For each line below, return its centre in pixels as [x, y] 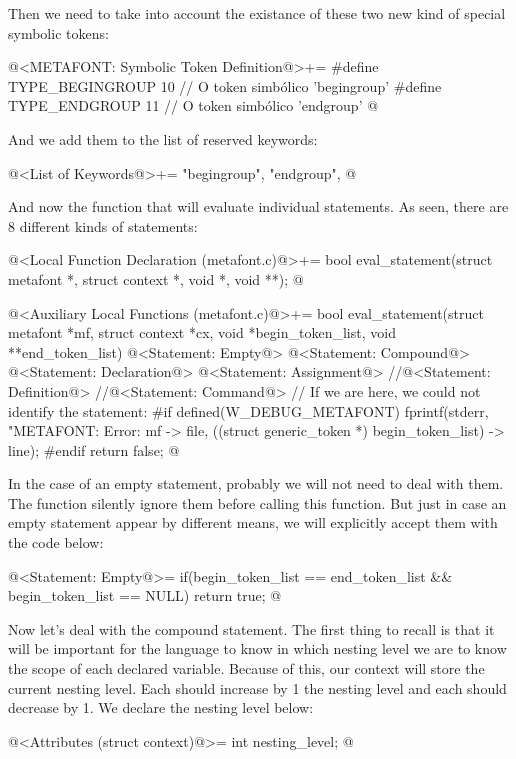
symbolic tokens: [58, 32]
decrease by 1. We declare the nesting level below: [161, 707]
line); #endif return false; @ [94, 449]
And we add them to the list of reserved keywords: [163, 138]
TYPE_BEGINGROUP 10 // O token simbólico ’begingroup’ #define [225, 85]
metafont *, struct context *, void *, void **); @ [156, 278]
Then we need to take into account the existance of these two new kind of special [257, 13]
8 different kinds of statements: [103, 225]
